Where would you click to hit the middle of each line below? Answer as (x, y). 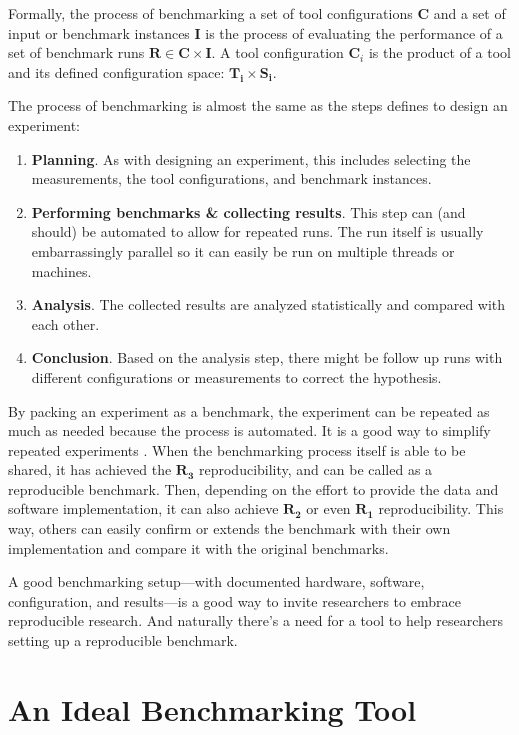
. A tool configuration (277, 52)
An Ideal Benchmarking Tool (212, 708)
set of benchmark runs (76, 52)
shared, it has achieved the (90, 469)
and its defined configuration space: (116, 71)
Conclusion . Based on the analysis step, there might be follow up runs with (267, 357)
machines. (61, 270)
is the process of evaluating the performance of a (354, 32)
